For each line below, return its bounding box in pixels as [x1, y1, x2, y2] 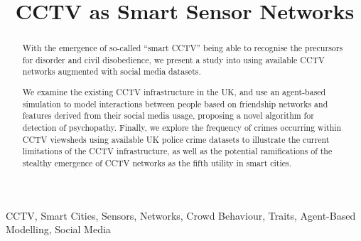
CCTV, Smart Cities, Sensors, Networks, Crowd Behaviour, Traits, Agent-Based [6, 208, 356, 223]
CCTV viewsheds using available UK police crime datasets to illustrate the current [22, 133, 330, 145]
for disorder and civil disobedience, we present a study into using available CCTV [22, 53, 325, 65]
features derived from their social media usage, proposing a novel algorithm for [22, 109, 314, 122]
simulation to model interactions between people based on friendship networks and [22, 97, 328, 109]
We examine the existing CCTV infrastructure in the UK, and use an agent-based [22, 86, 326, 98]
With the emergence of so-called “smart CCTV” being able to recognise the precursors [22, 42, 343, 54]
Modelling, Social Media [6, 222, 111, 237]
